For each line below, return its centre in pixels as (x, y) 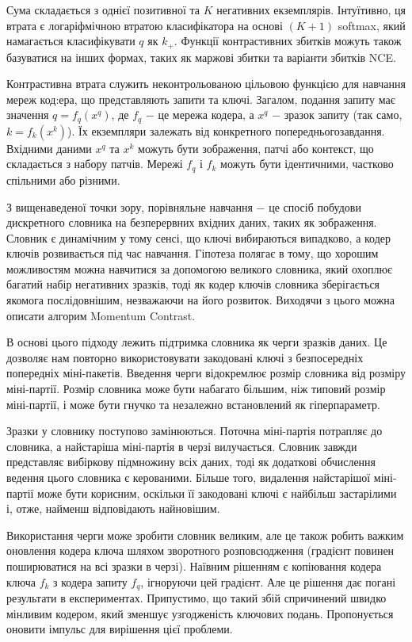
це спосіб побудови (315, 206)
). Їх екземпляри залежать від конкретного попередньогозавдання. (226, 130)
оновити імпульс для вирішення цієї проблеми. (120, 629)
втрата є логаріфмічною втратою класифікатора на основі (145, 25)
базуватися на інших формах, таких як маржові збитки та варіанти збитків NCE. (201, 57)
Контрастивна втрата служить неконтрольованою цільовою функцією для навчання (206, 84)
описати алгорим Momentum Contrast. (101, 315)
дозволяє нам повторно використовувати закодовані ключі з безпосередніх (185, 357)
